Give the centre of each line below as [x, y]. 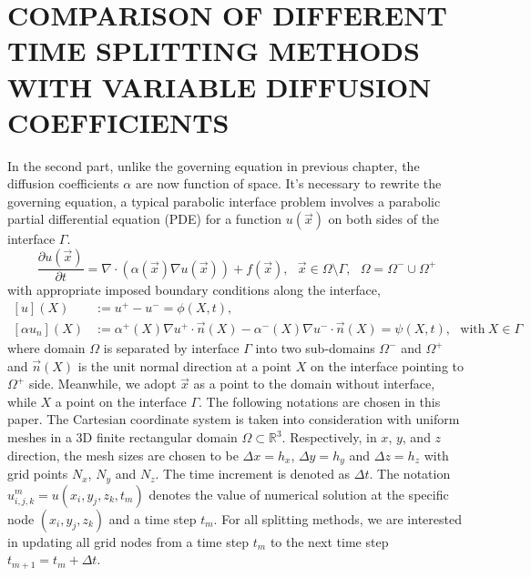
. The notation [410, 474]
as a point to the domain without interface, [314, 384]
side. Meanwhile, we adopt [102, 384]
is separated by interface [171, 348]
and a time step [153, 518]
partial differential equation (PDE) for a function [144, 219]
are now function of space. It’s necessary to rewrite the [288, 183]
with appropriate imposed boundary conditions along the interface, [194, 290]
